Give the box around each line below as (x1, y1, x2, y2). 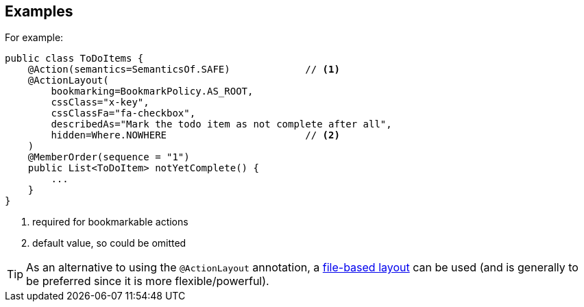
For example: (5, 32, 64, 44)
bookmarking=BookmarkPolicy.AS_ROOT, (51, 86, 254, 97)
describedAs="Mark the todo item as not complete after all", (51, 119, 392, 130)
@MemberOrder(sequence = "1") (27, 151, 190, 163)
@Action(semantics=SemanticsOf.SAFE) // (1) (27, 64, 340, 75)
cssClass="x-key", (51, 97, 149, 108)
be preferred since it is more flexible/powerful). (26, 274, 269, 288)
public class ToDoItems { (5, 53, 144, 64)
